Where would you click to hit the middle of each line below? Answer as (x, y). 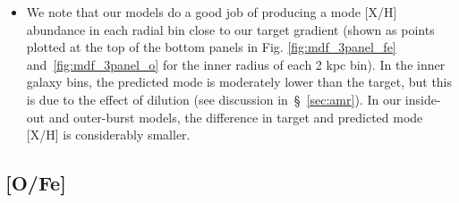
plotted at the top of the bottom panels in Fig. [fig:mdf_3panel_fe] (211, 47)
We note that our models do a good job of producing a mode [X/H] (212, 12)
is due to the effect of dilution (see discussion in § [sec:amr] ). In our (214, 99)
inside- (423, 99)
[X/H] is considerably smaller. (108, 135)
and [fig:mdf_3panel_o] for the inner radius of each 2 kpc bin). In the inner (236, 64)
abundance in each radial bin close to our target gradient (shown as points (230, 29)
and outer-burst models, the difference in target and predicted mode (236, 117)
